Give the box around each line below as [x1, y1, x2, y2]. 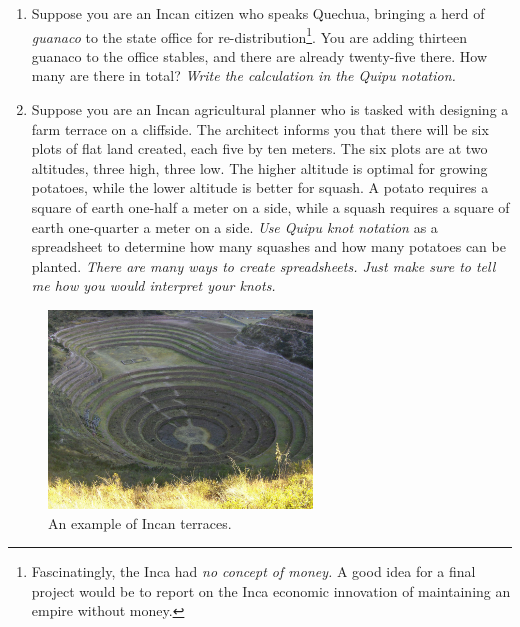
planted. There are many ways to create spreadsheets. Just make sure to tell [31, 255, 496, 276]
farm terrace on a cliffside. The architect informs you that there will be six [31, 118, 489, 139]
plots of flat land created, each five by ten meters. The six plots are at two [31, 138, 488, 159]
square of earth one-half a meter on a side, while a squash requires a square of [31, 197, 510, 217]
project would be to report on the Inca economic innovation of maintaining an [31, 580, 511, 601]
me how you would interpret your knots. [31, 275, 276, 296]
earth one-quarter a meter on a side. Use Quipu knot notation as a [31, 216, 438, 237]
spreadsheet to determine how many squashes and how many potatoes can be [31, 236, 506, 257]
